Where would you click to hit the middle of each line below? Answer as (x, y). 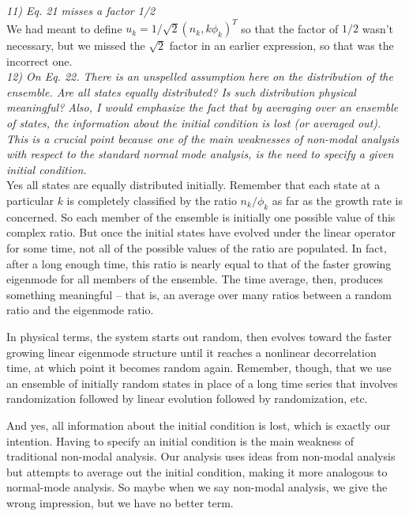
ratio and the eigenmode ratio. (80, 310)
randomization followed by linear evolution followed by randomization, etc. (187, 398)
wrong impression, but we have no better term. (120, 502)
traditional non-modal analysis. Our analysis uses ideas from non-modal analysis (201, 456)
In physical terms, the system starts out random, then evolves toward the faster (199, 336)
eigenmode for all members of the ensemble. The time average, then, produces (195, 279)
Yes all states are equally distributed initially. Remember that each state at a (193, 185)
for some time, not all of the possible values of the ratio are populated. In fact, (197, 248)
